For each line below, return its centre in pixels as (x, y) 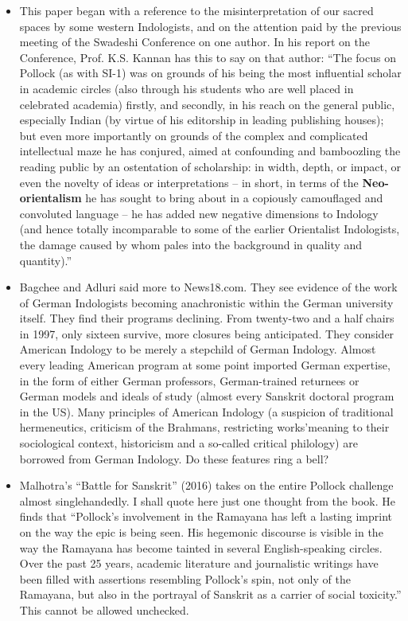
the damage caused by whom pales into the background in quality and (191, 244)
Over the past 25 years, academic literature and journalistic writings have (199, 563)
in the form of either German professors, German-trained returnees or (189, 380)
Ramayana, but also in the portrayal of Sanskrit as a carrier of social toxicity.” (210, 594)
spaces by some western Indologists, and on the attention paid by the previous (210, 26)
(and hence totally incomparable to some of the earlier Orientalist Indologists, (210, 229)
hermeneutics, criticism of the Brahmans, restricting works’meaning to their (204, 427)
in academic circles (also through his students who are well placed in (187, 88)
